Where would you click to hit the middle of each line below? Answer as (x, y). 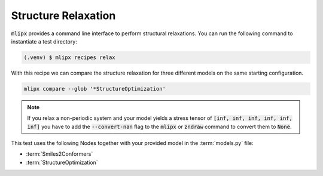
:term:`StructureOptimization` (62, 162)
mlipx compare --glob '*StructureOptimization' (95, 89)
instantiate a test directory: (44, 41)
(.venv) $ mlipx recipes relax (70, 57)
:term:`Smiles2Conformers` (60, 154)
